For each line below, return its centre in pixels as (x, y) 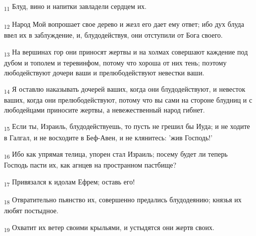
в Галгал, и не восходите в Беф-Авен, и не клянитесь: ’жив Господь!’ (108, 137)
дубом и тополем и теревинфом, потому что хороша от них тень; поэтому (115, 62)
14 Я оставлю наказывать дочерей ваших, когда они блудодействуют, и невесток (125, 89)
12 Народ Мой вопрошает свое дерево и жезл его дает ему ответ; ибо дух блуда (124, 25)
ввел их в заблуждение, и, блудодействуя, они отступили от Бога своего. (113, 35)
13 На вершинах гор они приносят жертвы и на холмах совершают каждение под (126, 52)
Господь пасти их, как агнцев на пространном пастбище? (90, 165)
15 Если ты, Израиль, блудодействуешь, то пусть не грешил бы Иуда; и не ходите (127, 127)
